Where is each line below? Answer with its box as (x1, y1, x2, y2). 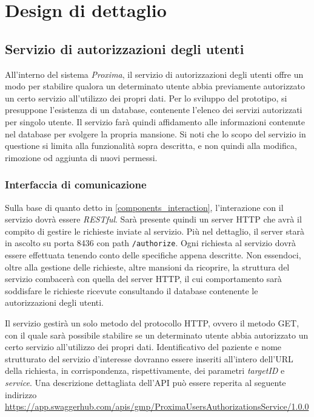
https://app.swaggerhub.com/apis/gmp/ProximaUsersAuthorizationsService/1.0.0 (5, 400, 309, 413)
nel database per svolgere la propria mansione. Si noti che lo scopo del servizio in (5, 127, 306, 140)
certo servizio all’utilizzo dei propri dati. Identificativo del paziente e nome (5, 340, 282, 353)
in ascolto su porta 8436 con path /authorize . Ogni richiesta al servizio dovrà (5, 236, 296, 249)
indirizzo (5, 388, 37, 401)
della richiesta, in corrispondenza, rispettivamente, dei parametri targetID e (5, 364, 285, 377)
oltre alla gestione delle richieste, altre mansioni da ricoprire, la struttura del (5, 260, 290, 273)
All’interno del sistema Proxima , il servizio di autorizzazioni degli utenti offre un (5, 67, 304, 80)
